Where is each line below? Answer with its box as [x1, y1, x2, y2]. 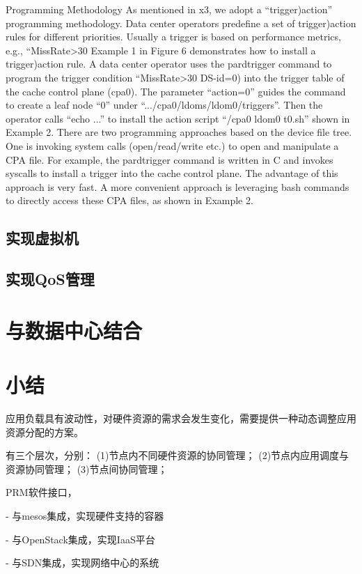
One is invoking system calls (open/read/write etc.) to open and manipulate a [6, 138, 339, 153]
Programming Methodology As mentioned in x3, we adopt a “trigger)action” [6, 2, 333, 16]
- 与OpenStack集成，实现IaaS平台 [6, 532, 155, 546]
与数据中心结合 [6, 316, 143, 344]
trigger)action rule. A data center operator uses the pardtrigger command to [6, 56, 332, 71]
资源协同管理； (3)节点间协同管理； [6, 461, 168, 476]
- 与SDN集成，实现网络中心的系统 [6, 555, 159, 570]
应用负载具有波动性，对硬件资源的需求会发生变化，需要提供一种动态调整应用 [6, 410, 356, 425]
